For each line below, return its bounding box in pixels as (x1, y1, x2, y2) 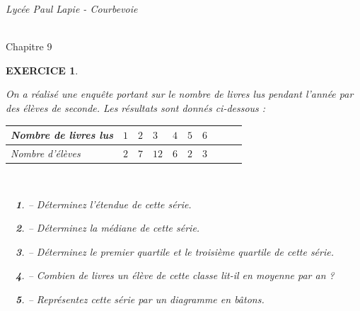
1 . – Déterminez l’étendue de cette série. (16, 196, 192, 211)
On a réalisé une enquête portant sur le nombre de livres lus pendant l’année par (6, 86, 354, 101)
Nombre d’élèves (11, 145, 81, 160)
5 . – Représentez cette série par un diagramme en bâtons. (16, 291, 265, 306)
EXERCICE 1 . (6, 62, 79, 77)
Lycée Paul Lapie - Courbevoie (6, 1, 138, 16)
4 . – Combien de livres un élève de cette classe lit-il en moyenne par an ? (16, 268, 335, 283)
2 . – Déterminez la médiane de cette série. (16, 220, 200, 235)
